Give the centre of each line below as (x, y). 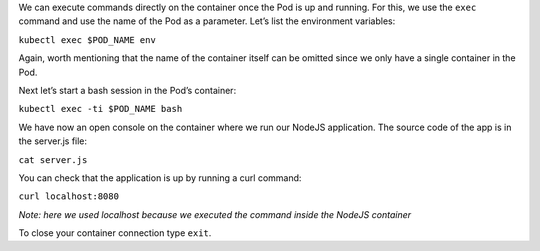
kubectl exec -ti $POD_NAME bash (100, 109)
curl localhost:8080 (69, 196)
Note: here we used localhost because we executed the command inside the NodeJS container (215, 214)
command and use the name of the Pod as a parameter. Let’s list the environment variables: (207, 21)
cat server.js (53, 159)
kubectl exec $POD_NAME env (87, 39)
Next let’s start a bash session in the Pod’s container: (127, 90)
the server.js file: (53, 141)
